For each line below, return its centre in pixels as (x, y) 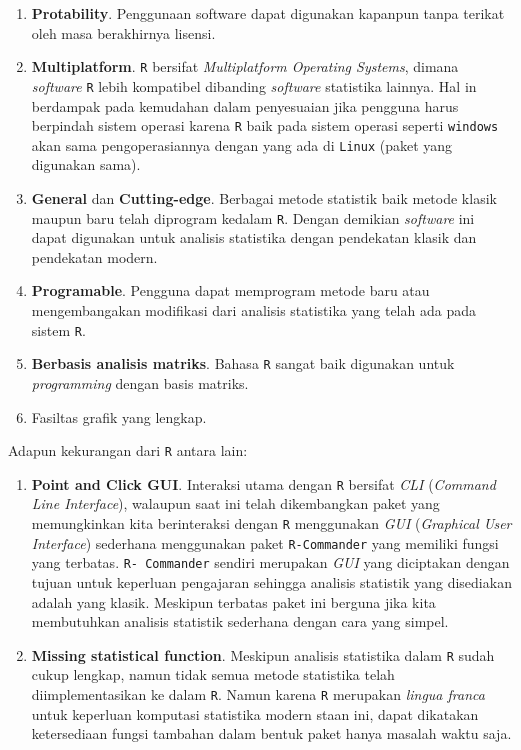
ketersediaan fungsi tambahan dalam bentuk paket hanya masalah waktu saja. (271, 733)
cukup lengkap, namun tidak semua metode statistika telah (213, 674)
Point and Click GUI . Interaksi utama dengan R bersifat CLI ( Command (263, 483)
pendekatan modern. (94, 256)
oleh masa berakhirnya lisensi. (123, 32)
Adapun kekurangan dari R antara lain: (128, 450)
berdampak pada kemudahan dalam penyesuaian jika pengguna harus (245, 105)
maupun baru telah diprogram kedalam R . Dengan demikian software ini (253, 217)
